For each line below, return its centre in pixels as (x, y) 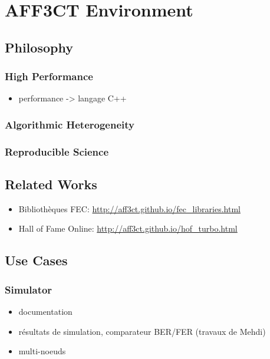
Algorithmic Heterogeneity (70, 124)
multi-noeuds (42, 351)
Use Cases (36, 260)
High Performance (49, 76)
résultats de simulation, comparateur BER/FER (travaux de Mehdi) (142, 331)
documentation (45, 312)
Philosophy (39, 47)
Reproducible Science (57, 151)
